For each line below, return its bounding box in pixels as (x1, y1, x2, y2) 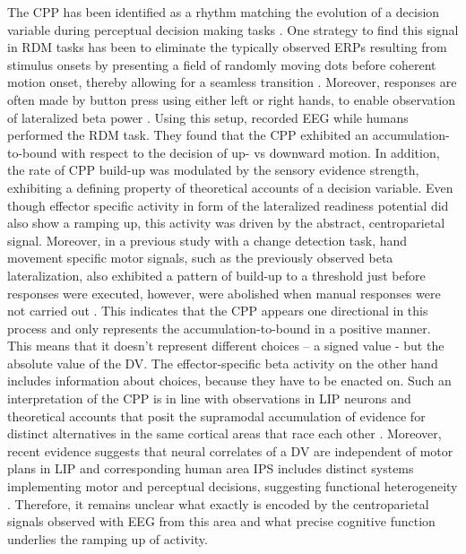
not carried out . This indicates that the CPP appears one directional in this (7, 301, 428, 320)
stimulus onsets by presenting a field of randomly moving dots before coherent (7, 55, 436, 74)
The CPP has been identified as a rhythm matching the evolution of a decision (7, 3, 440, 21)
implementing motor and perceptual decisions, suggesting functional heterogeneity (7, 477, 458, 496)
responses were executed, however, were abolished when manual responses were (7, 283, 441, 302)
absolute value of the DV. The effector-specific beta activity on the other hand (7, 353, 438, 372)
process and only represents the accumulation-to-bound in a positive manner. (7, 318, 431, 337)
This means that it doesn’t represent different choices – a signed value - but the (7, 336, 444, 355)
